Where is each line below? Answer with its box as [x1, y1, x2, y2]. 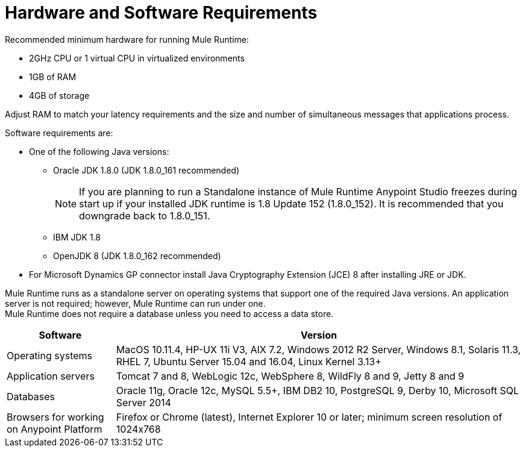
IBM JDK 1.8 [53, 231, 101, 242]
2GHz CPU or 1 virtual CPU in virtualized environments [29, 52, 245, 63]
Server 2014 [116, 396, 171, 409]
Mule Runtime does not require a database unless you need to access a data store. [5, 308, 334, 319]
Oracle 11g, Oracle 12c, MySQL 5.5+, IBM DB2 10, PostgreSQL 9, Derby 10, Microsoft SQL [116, 384, 519, 397]
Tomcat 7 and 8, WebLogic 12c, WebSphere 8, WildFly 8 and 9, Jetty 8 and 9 [116, 369, 464, 382]
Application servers [7, 369, 95, 382]
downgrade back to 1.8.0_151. [79, 209, 210, 222]
